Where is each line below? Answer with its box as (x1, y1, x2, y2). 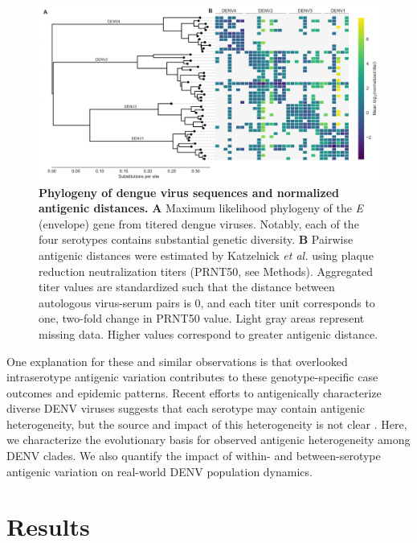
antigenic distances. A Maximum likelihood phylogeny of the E (39, 200, 364, 216)
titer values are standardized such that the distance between (39, 278, 335, 295)
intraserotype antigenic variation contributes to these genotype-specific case (6, 368, 378, 385)
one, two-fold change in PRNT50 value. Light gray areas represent (39, 310, 365, 327)
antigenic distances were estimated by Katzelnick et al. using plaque (39, 246, 374, 263)
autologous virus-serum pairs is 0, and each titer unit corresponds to (39, 294, 375, 311)
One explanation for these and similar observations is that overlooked (6, 352, 348, 369)
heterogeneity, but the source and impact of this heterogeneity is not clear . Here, (6, 415, 407, 432)
